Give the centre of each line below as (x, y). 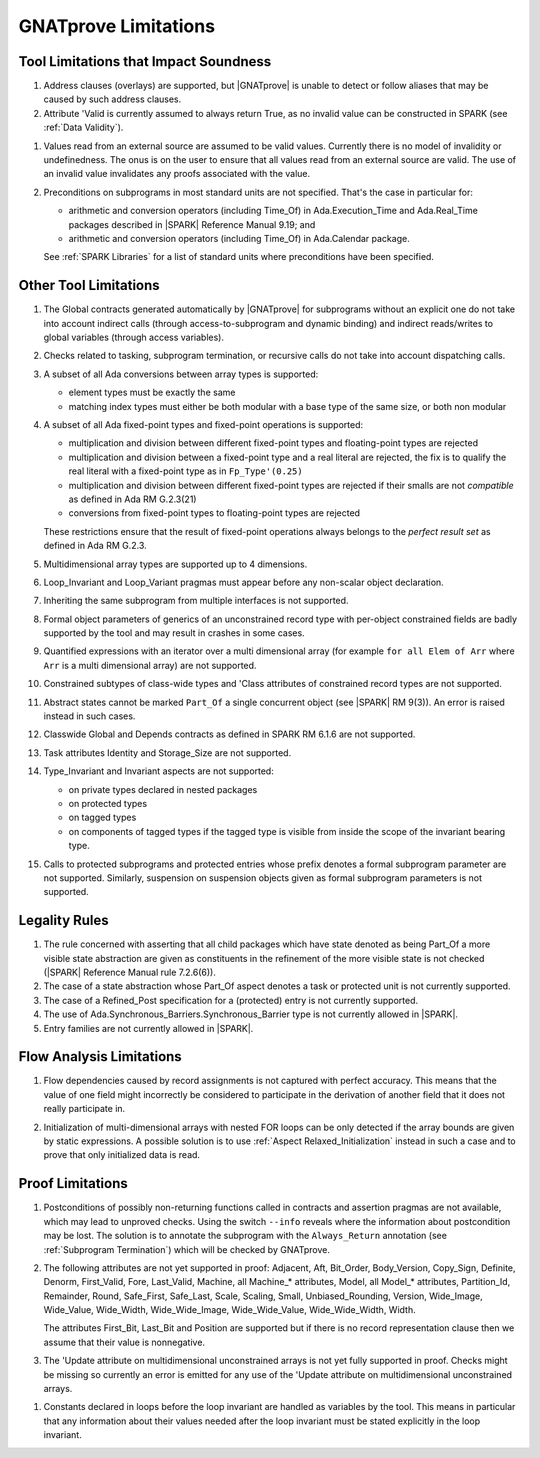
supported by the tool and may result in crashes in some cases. (174, 633)
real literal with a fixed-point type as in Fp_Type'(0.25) (186, 471)
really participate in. (84, 1109)
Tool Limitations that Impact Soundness (145, 61)
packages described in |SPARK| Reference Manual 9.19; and (192, 224)
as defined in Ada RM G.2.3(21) (132, 499)
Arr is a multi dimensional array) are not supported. (150, 665)
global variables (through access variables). (134, 337)
